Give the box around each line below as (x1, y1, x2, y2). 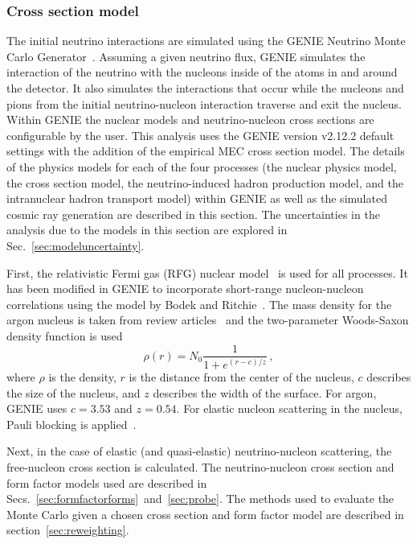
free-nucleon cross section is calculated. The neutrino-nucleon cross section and (6, 458, 395, 475)
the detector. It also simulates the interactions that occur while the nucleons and (6, 80, 404, 96)
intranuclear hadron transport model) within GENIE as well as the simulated (6, 190, 387, 207)
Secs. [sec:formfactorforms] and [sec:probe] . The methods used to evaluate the (6, 490, 395, 507)
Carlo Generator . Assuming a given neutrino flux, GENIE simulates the (6, 47, 366, 64)
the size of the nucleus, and (6, 384, 141, 401)
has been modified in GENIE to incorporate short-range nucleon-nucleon (6, 280, 364, 297)
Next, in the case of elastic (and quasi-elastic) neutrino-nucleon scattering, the (6, 443, 392, 460)
